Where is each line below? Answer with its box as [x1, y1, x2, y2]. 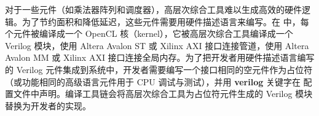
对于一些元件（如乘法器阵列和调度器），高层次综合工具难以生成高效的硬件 [5, 3, 302, 15]
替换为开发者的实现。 [5, 99, 91, 112]
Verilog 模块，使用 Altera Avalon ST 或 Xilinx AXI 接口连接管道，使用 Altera [5, 39, 309, 52]
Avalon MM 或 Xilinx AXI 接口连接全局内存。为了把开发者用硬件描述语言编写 [5, 51, 315, 64]
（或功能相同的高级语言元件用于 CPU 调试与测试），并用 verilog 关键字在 [5, 75, 301, 88]
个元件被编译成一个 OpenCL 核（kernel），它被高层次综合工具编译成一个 [5, 27, 293, 40]
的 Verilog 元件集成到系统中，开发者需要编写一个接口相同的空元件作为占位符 [5, 63, 313, 75]
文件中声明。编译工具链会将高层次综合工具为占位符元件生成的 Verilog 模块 [13, 87, 313, 100]
